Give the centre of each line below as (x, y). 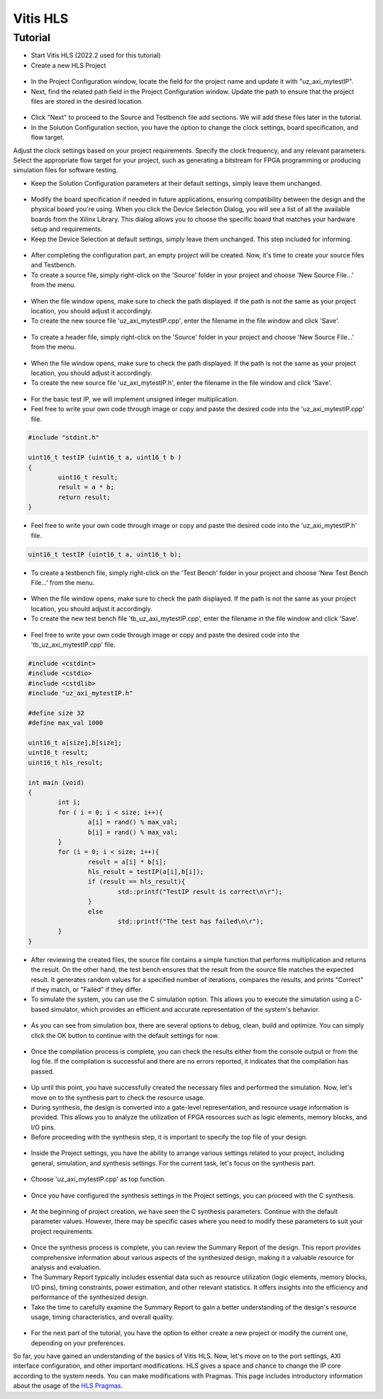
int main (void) (56, 782)
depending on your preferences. (78, 1343)
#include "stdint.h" (63, 437)
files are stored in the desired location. (87, 101)
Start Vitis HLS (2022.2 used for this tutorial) (96, 55)
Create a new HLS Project (68, 65)
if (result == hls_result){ (137, 882)
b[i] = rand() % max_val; (133, 832)
